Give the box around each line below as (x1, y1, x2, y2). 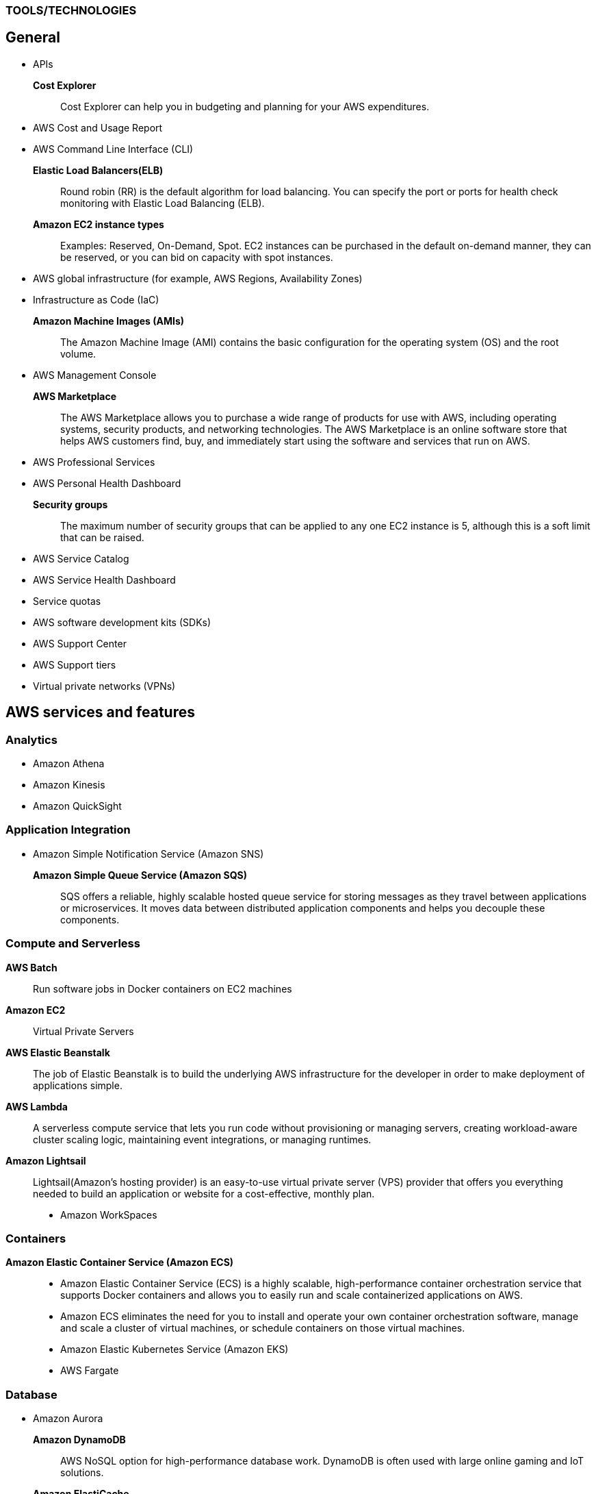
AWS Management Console (33, 369, 157, 381)
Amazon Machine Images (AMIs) (33, 314, 184, 327)
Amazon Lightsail (5, 1154, 86, 1167)
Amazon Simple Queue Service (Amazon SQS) (33, 869, 248, 881)
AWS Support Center (33, 637, 127, 649)
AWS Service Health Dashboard (33, 573, 176, 586)
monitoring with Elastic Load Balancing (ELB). (60, 197, 265, 209)
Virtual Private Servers (33, 1025, 134, 1037)
